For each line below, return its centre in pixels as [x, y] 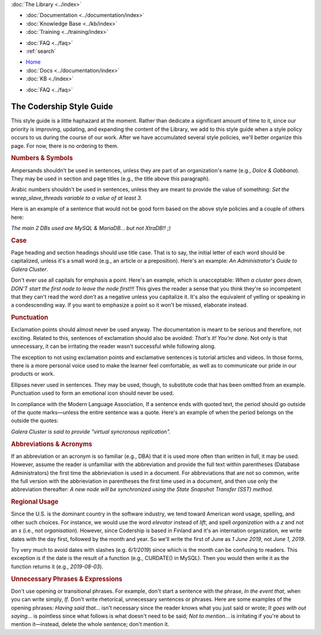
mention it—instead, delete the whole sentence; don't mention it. [90, 624]
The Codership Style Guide [62, 107]
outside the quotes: [35, 421]
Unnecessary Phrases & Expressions [67, 579]
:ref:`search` [41, 51]
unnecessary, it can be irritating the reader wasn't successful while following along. [114, 346]
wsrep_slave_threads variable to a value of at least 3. [77, 198]
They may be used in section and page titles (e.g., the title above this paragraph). [111, 179]
